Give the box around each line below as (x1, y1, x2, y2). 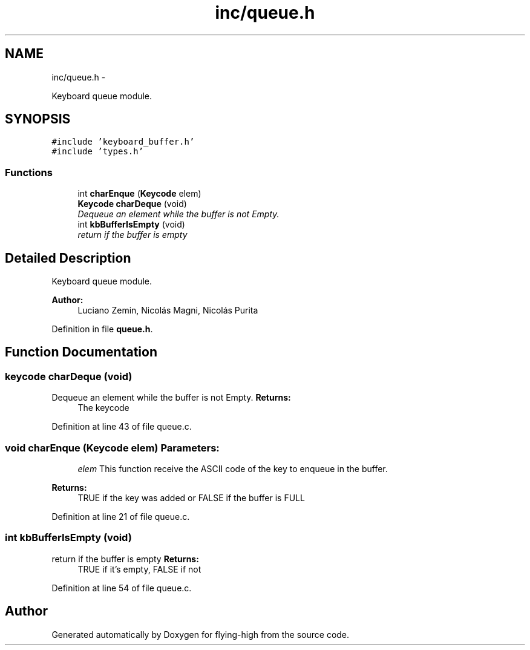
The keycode (77, 402, 129, 413)
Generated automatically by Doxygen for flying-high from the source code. (51, 629, 350, 640)
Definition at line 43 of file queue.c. (51, 421, 192, 432)
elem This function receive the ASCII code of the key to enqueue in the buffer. (77, 464, 388, 474)
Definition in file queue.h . (51, 324, 153, 335)
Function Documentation (5, 344, 157, 360)
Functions (5, 166, 53, 179)
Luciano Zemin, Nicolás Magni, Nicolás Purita (77, 305, 258, 316)
